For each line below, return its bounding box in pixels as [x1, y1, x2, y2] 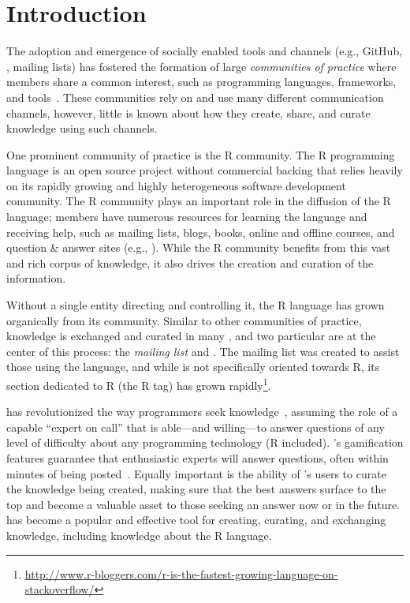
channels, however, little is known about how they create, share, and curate [6, 104, 371, 121]
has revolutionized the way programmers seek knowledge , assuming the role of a [6, 403, 398, 420]
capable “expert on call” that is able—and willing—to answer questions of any [6, 418, 385, 435]
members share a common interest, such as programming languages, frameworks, [6, 73, 397, 90]
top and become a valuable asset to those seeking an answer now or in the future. [6, 496, 401, 512]
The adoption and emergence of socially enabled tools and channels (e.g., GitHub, [6, 43, 403, 59]
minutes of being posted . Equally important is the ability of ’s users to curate [6, 465, 386, 481]
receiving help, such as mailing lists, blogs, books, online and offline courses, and [6, 223, 395, 240]
